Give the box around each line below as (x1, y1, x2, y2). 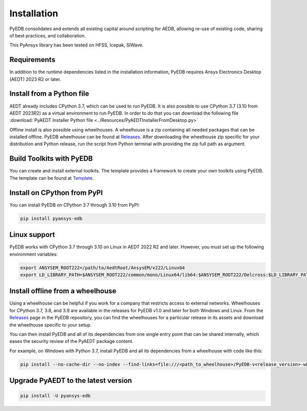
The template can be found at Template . (9, 175, 94, 181)
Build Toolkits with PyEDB (9, 154, 93, 163)
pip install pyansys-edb (20, 215, 83, 221)
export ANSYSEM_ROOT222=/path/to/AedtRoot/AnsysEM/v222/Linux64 (20, 265, 185, 271)
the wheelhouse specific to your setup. (9, 321, 92, 328)
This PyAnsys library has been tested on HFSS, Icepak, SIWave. (9, 42, 144, 48)
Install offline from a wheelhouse (9, 287, 117, 295)
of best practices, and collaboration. (9, 32, 86, 38)
